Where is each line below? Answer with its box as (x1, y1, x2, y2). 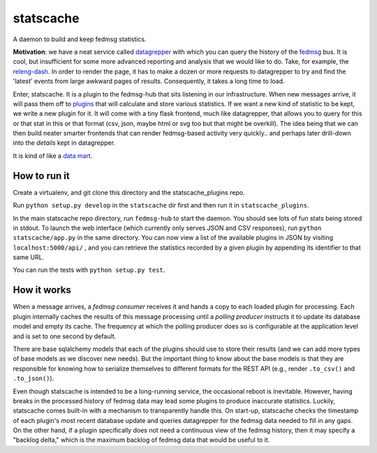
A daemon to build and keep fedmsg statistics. (13, 35, 147, 43)
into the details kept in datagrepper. (13, 138, 115, 147)
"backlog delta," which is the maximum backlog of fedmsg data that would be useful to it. (13, 436, 270, 444)
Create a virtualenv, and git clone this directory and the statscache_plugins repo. (13, 188, 245, 196)
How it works (13, 284, 71, 296)
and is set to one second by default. (13, 332, 117, 340)
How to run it (13, 170, 70, 182)
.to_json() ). (13, 374, 54, 382)
